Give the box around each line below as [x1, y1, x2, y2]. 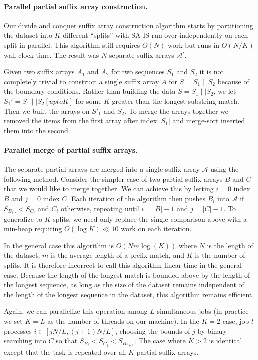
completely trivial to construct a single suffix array [4, 76, 159, 86]
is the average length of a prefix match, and [51, 250, 184, 260]
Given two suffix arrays [4, 66, 75, 77]
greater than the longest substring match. [112, 95, 239, 106]
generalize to [4, 213, 43, 224]
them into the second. [4, 125, 70, 135]
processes [4, 325, 32, 336]
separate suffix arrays [109, 49, 174, 60]
